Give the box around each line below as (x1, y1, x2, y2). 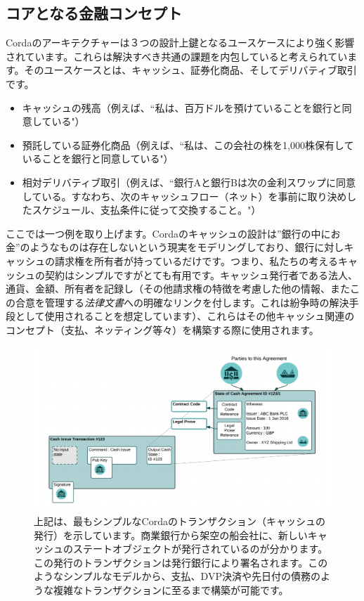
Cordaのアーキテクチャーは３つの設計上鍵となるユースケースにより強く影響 (6, 35, 355, 50)
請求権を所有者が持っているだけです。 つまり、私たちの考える (54, 253, 338, 268)
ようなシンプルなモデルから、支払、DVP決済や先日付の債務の (34, 569, 320, 583)
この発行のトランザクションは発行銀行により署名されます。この (34, 555, 328, 569)
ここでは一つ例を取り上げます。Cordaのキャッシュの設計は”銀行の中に (6, 226, 331, 240)
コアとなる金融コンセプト (6, 2, 182, 24)
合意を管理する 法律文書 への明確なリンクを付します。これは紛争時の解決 (15, 295, 349, 309)
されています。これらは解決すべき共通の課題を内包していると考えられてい (6, 49, 348, 63)
